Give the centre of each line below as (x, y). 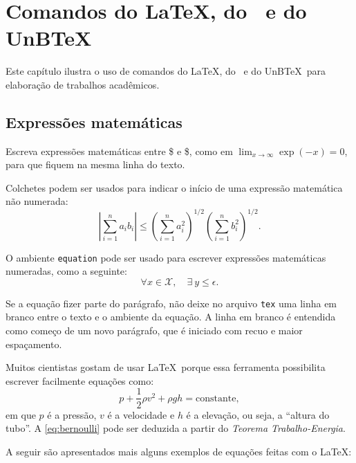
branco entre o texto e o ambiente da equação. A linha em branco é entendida (171, 317)
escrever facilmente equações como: (80, 380)
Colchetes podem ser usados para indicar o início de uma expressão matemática (174, 187)
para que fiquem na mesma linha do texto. (95, 164)
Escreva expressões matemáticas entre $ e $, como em (119, 151)
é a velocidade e (141, 414)
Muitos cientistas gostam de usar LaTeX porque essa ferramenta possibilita (166, 367)
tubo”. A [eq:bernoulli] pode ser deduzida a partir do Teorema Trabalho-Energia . (176, 428)
